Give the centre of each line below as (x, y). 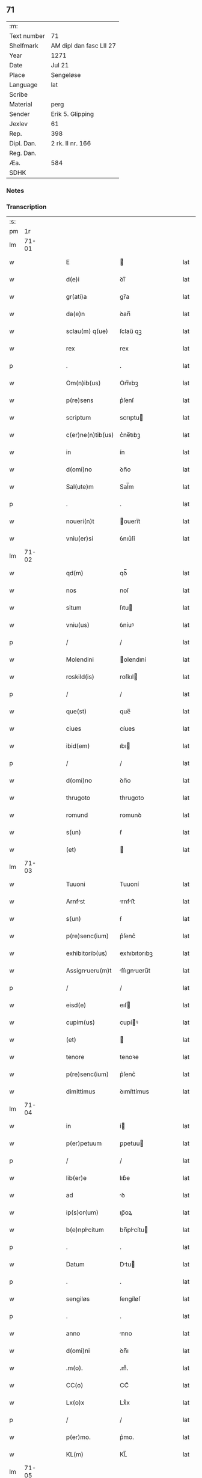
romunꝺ (130, 815)
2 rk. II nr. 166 (71, 143)
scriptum (78, 418)
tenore (75, 1057)
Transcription (26, 207)
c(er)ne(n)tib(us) (90, 435)
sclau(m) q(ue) (87, 331)
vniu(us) (78, 625)
